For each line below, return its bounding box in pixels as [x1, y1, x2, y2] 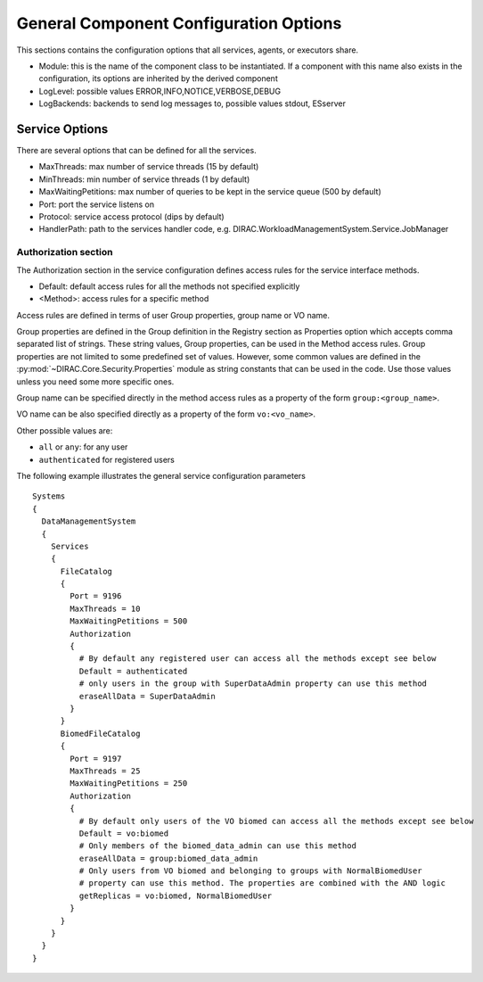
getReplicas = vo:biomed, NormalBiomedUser [78, 890, 272, 901]
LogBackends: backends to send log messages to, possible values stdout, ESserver [38, 98, 347, 109]
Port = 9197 [70, 754, 122, 763]
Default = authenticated [78, 665, 188, 676]
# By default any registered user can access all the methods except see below [78, 654, 437, 664]
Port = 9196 [70, 591, 122, 601]
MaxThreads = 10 [70, 603, 141, 614]
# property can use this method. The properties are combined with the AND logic [78, 879, 446, 888]
